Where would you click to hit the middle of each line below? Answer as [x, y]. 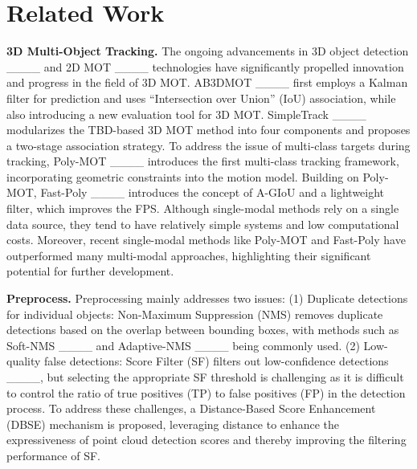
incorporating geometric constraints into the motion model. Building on [183, 176]
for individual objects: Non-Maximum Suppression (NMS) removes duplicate [195, 314]
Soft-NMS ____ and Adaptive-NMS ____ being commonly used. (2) [183, 345]
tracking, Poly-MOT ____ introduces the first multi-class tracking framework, [203, 161]
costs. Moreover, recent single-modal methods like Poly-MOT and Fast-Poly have [206, 240]
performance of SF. [53, 455]
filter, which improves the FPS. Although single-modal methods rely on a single [203, 208]
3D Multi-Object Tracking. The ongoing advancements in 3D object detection [208, 51]
